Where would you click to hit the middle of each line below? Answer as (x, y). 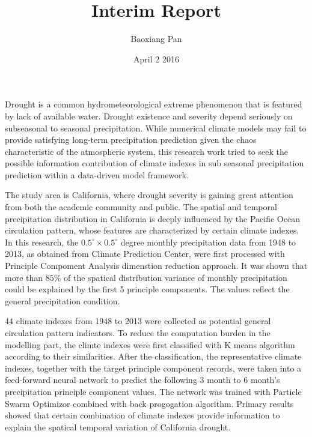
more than (24, 277)
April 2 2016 (156, 59)
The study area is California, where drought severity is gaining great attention (149, 195)
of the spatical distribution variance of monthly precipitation (176, 277)
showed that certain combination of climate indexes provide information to (142, 415)
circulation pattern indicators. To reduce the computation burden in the (138, 333)
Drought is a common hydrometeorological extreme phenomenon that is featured (154, 104)
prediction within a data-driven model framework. (97, 174)
